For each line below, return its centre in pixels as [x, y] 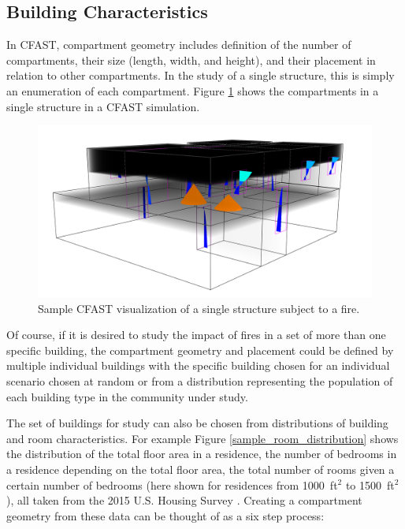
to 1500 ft [370, 484]
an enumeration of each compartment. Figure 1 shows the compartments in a [193, 90]
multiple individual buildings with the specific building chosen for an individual [198, 365]
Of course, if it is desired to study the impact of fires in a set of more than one [196, 335]
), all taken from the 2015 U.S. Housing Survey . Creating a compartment [184, 500]
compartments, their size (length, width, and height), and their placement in [191, 60]
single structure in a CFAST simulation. [103, 106]
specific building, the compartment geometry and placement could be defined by [200, 350]
